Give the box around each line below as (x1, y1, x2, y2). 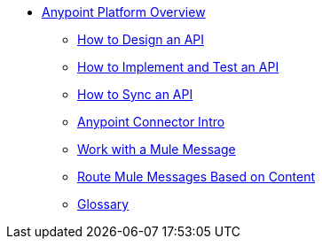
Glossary (77, 196, 130, 211)
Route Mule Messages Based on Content (77, 169, 315, 184)
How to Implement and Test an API (77, 59, 279, 74)
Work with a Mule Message (77, 142, 236, 157)
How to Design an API (77, 32, 204, 47)
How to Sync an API (77, 87, 193, 102)
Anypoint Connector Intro (77, 114, 225, 129)
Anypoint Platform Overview (42, 4, 206, 19)
